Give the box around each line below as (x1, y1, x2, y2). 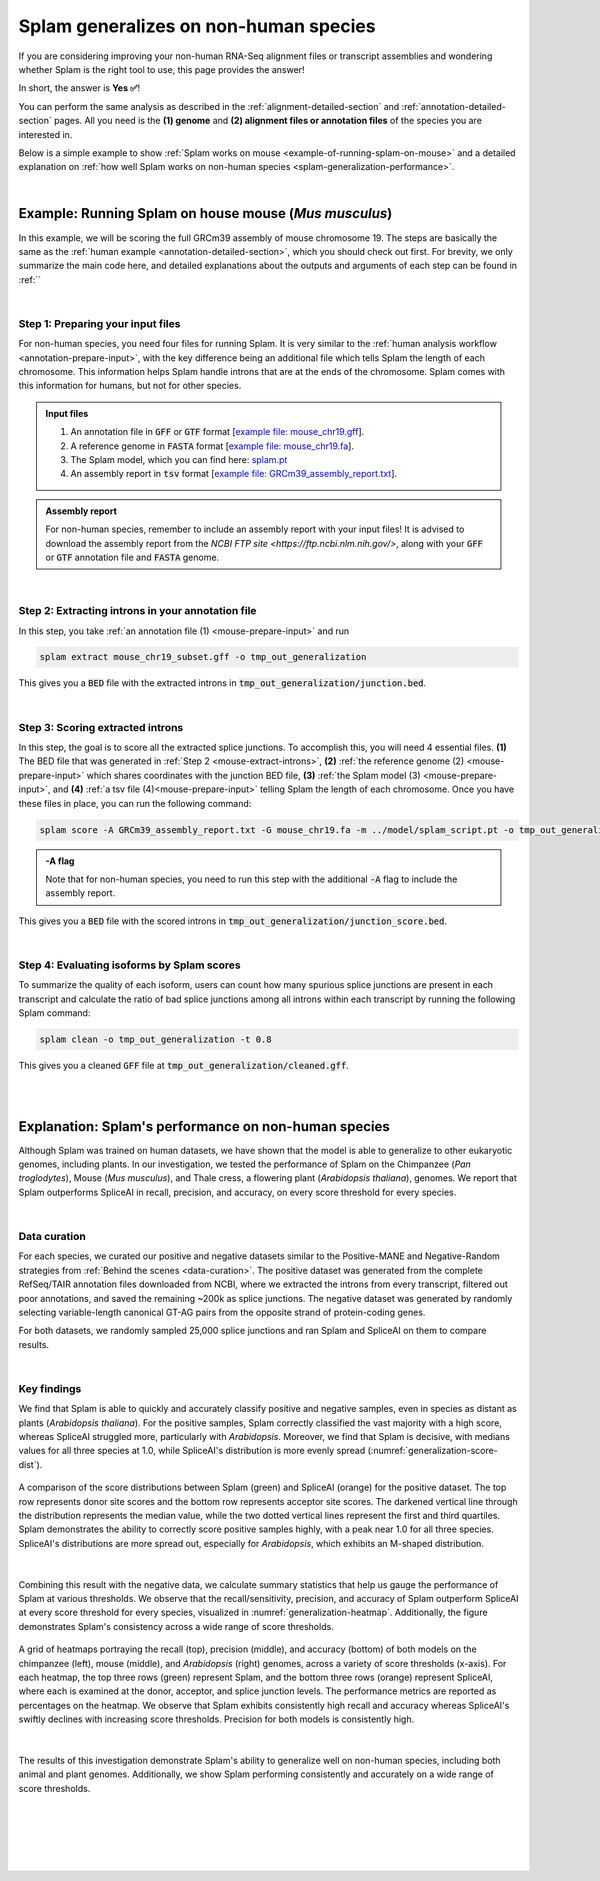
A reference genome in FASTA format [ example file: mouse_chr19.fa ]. (70, 440, 355, 452)
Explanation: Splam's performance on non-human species (18, 1118, 390, 1135)
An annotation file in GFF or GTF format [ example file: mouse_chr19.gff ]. (70, 426, 365, 438)
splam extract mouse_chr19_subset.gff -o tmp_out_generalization (39, 651, 367, 663)
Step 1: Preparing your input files (18, 316, 181, 330)
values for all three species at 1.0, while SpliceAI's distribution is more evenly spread (18, 1445, 366, 1457)
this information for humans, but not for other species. (18, 380, 242, 392)
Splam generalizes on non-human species (18, 15, 376, 37)
